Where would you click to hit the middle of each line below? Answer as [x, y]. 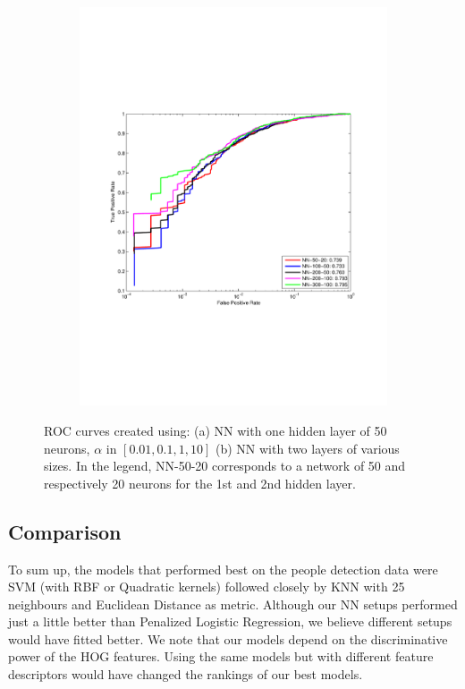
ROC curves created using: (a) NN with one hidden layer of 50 [216, 430]
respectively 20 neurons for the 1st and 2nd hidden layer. [200, 483]
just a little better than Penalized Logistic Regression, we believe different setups [230, 621]
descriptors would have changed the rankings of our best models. [186, 674]
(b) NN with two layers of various [307, 448]
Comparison [65, 531]
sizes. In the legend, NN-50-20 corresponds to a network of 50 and [225, 466]
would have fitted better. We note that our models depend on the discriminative [228, 638]
